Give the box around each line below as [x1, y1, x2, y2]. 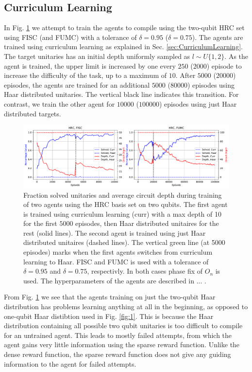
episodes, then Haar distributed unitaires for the [75, 218, 219, 228]
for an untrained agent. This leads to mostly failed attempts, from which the [4, 330, 232, 340]
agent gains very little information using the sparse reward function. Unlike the [4, 339, 240, 350]
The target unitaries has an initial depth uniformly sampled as [4, 51, 190, 61]
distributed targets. [4, 108, 61, 118]
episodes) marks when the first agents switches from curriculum [23, 247, 213, 257]
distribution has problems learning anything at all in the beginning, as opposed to [4, 301, 248, 312]
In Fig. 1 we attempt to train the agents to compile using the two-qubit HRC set [4, 22, 245, 33]
